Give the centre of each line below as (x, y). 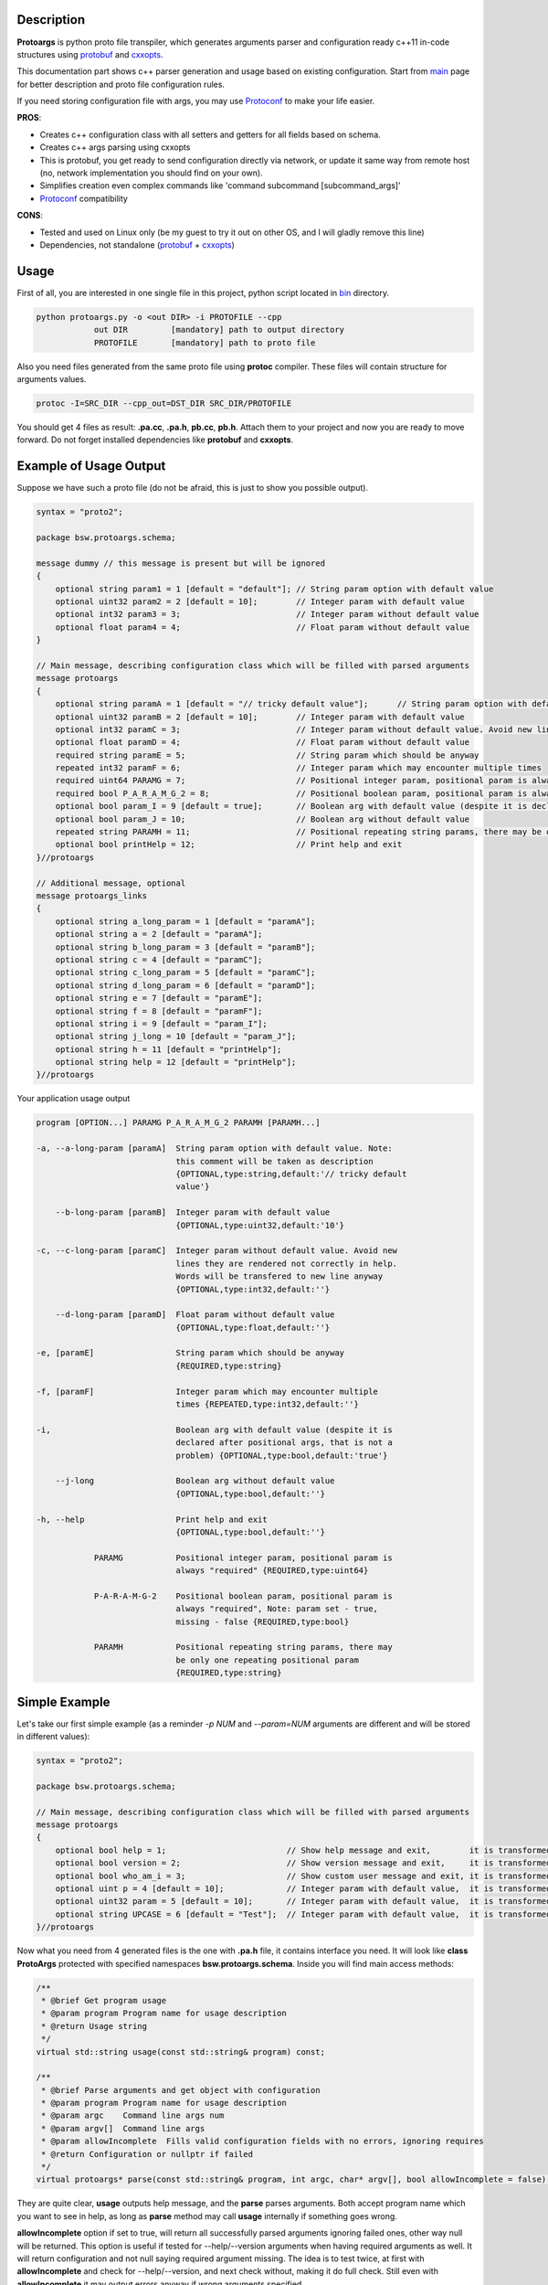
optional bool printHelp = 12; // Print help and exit (229, 845)
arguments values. (52, 379)
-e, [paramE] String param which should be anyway (190, 1353)
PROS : (29, 118)
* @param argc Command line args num (133, 2115)
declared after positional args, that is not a (284, 1443)
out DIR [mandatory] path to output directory (219, 330)
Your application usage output (74, 1099)
